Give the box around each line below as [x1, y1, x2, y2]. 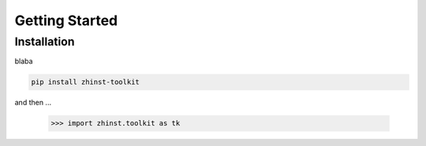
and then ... [14, 98, 51, 108]
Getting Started [14, 12, 118, 29]
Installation [14, 35, 75, 49]
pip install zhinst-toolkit [31, 78, 140, 86]
